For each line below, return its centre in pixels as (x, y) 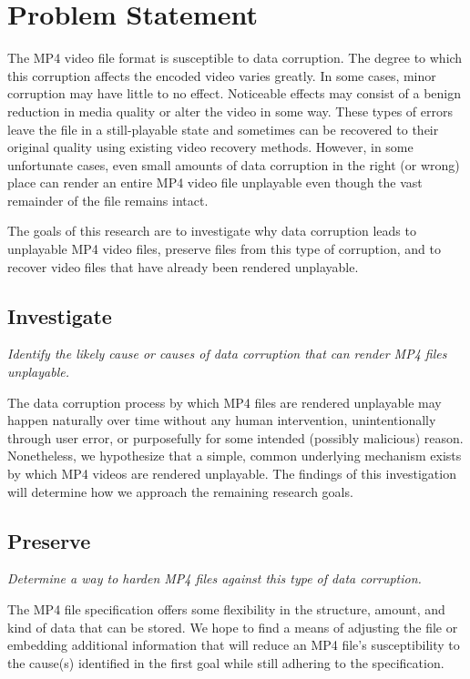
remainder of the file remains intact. (108, 200)
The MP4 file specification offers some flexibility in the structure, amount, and (226, 609)
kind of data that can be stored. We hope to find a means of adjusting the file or (233, 627)
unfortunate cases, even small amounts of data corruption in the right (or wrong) (234, 164)
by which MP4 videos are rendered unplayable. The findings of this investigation (232, 474)
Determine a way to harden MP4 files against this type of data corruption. (215, 578)
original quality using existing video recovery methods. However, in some (210, 147)
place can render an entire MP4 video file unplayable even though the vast (215, 182)
